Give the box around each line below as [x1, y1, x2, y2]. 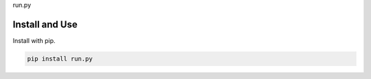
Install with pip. [12, 36, 56, 44]
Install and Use [12, 18, 78, 30]
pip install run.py [27, 54, 93, 63]
